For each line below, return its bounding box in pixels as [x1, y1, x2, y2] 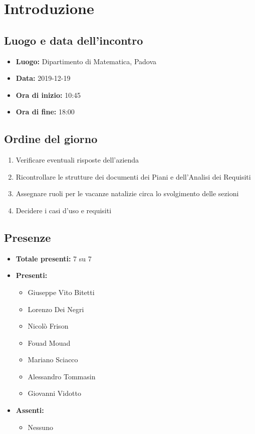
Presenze [4, 229, 51, 245]
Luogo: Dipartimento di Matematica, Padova [16, 56, 157, 66]
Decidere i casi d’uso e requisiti [16, 205, 112, 215]
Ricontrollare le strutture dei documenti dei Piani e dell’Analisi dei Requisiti [16, 171, 251, 182]
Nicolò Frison [28, 321, 69, 331]
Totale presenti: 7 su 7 [16, 253, 92, 263]
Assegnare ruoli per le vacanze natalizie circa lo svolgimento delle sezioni [16, 188, 239, 199]
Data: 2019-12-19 [16, 73, 71, 83]
